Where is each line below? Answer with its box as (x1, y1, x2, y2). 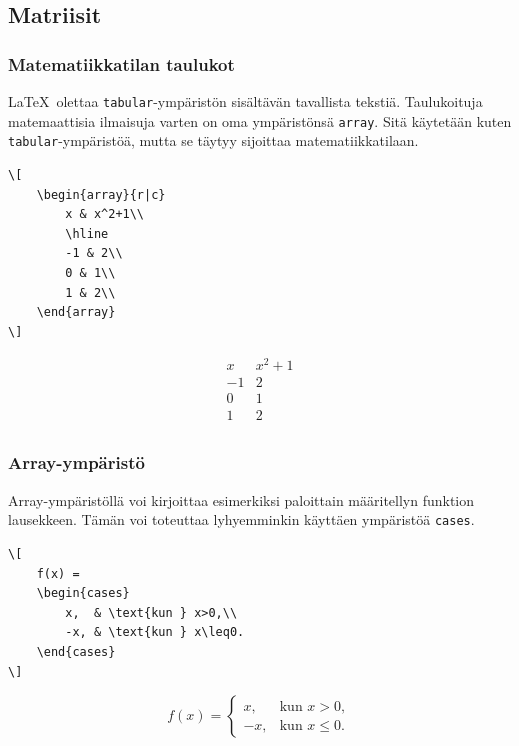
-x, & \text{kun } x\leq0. (65, 625, 245, 640)
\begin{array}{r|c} (36, 187, 166, 202)
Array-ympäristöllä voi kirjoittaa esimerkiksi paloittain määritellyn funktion (8, 489, 475, 510)
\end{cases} (36, 644, 116, 659)
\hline (65, 226, 109, 241)
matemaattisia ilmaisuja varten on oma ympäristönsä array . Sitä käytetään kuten (8, 110, 512, 131)
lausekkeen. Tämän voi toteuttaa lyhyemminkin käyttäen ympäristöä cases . (8, 509, 475, 530)
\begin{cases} (36, 586, 130, 601)
